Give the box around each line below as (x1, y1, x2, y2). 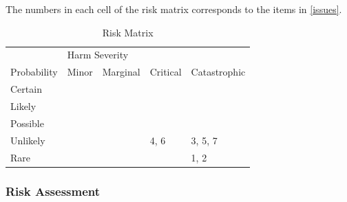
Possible (10, 115, 44, 130)
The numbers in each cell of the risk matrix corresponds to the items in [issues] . (6, 2, 342, 16)
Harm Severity (67, 47, 129, 62)
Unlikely (10, 133, 45, 147)
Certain (10, 82, 42, 96)
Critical (149, 65, 182, 79)
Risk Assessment (6, 182, 101, 199)
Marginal (102, 65, 140, 79)
